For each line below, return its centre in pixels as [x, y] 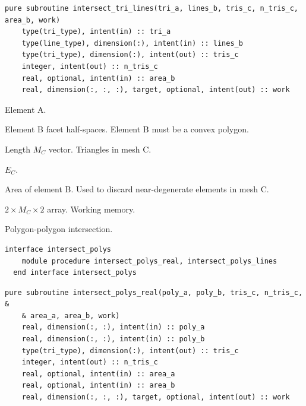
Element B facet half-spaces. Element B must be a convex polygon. [127, 129]
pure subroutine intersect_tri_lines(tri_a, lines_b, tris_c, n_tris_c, [152, 8]
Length [18, 149]
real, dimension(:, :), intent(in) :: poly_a [113, 327]
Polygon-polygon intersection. [59, 229]
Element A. [26, 109]
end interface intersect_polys [75, 273]
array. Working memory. [91, 209]
